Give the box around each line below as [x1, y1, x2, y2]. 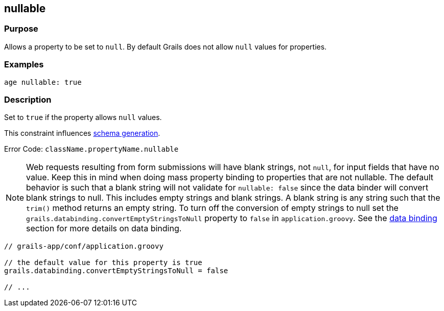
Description [4, 94, 52, 105]
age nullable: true [4, 78, 82, 86]
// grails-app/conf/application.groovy [4, 242, 163, 251]
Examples [4, 59, 44, 70]
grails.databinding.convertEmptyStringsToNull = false [4, 267, 228, 275]
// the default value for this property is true [4, 258, 202, 267]
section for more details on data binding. [26, 223, 182, 234]
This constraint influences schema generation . [4, 129, 160, 138]
